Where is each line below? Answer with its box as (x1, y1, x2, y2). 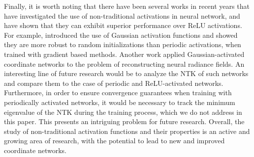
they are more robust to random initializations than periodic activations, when (4, 39, 241, 50)
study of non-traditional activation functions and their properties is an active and (4, 126, 250, 136)
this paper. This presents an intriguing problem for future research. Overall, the (4, 116, 245, 127)
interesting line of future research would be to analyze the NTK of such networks (4, 68, 249, 78)
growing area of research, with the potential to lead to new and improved (4, 135, 225, 146)
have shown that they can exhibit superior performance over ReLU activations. (4, 20, 242, 30)
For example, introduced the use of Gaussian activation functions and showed (4, 29, 238, 40)
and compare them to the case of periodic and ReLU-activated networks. (4, 78, 223, 88)
